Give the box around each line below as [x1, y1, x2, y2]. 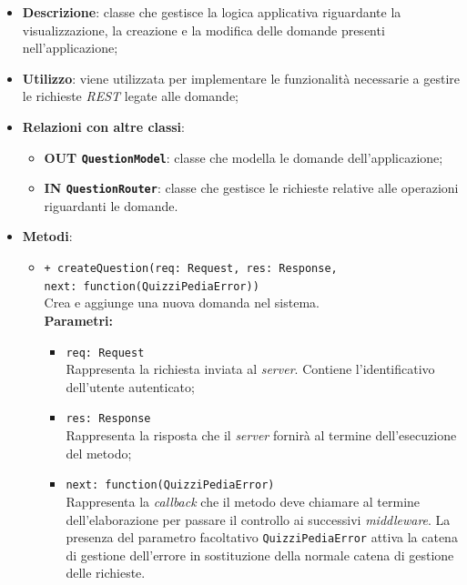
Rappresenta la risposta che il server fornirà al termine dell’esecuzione [66, 426, 457, 445]
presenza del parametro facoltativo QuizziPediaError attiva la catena [66, 528, 458, 547]
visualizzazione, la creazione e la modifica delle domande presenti [22, 20, 385, 39]
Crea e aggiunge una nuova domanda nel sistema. [44, 293, 320, 312]
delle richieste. [66, 563, 146, 582]
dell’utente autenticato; [66, 377, 195, 396]
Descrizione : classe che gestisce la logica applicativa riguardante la [22, 3, 401, 21]
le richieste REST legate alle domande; [22, 86, 239, 106]
